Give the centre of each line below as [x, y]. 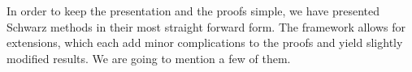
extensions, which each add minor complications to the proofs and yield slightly [205, 42]
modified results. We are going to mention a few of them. [149, 58]
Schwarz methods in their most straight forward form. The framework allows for [206, 26]
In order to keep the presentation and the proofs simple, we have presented [193, 11]
